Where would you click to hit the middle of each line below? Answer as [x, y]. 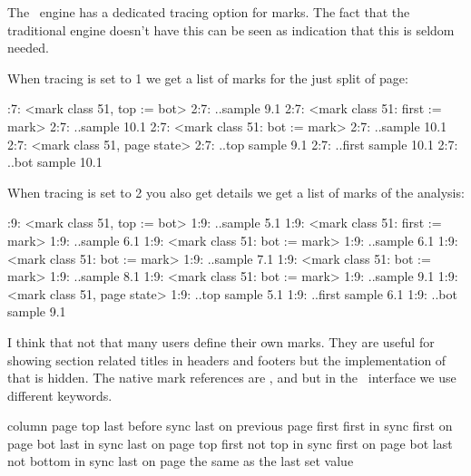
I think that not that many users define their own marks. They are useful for [221, 341]
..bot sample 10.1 [55, 162]
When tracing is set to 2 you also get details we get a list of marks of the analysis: [236, 192]
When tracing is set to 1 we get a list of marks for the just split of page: [208, 78]
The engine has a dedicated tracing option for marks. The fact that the [209, 12]
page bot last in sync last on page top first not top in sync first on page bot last [230, 443]
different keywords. [60, 395]
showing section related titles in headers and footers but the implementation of [227, 359]
